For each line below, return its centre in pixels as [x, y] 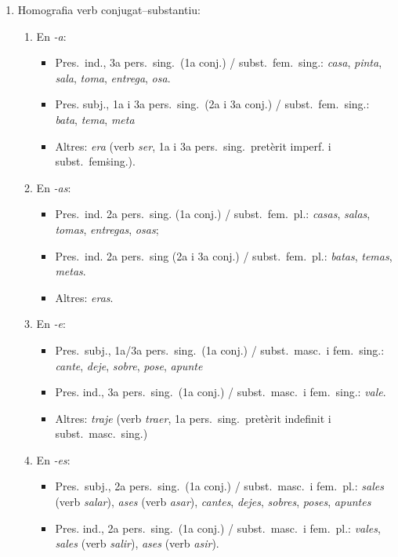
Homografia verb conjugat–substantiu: [109, 9]
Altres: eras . [84, 297]
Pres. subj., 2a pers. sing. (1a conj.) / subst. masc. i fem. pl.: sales [219, 486]
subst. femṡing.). [95, 161]
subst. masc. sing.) [101, 433]
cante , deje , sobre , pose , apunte [129, 365]
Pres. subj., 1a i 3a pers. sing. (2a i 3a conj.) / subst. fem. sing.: [212, 104]
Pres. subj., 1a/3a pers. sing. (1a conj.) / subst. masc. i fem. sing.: [220, 349]
